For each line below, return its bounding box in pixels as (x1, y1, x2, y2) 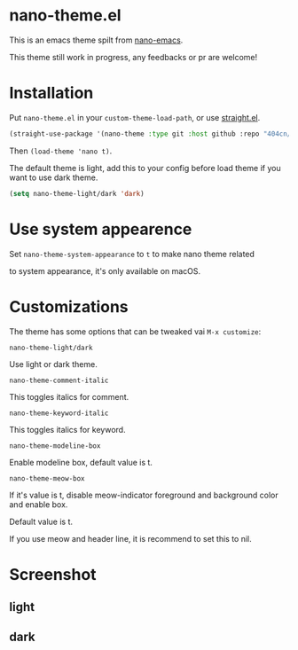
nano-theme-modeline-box (9, 441, 101, 450)
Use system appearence (9, 219, 192, 239)
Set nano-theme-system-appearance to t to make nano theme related (9, 248, 255, 259)
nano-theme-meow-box (9, 474, 86, 483)
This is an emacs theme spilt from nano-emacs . (9, 35, 184, 45)
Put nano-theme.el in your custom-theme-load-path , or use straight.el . (9, 112, 261, 122)
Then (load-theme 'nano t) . (9, 145, 113, 156)
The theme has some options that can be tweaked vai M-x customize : (9, 325, 262, 337)
